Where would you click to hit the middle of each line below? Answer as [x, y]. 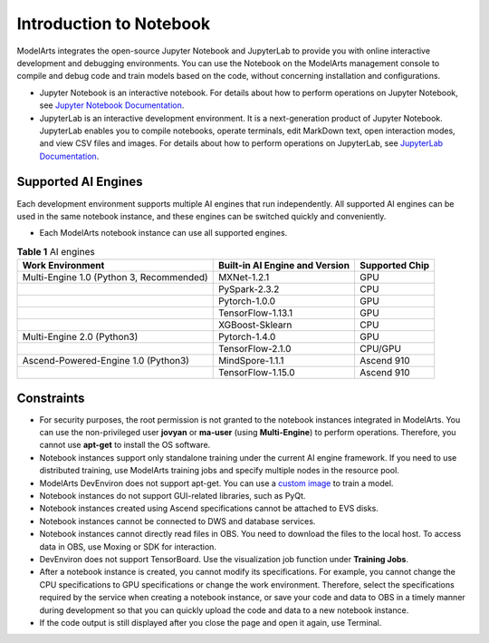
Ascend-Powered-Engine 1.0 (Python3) [106, 361]
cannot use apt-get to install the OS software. [125, 445]
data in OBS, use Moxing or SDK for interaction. [128, 546]
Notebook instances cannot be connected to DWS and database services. [177, 521]
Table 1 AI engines [56, 251]
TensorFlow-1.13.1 [255, 313]
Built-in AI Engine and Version [284, 266]
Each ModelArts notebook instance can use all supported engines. [163, 233]
